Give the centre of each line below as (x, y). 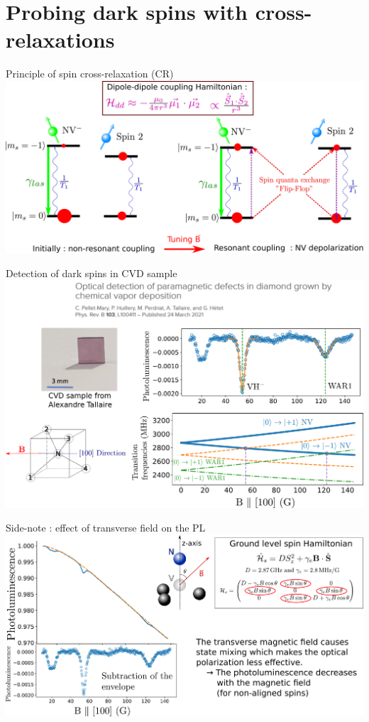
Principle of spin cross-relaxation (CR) (90, 74)
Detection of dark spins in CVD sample (92, 273)
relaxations (60, 39)
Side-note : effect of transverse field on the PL (106, 528)
